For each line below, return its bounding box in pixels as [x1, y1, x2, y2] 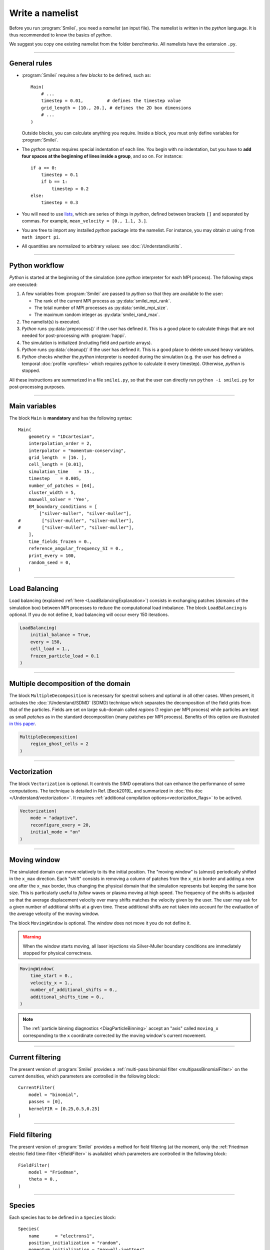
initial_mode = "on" [30, 829, 81, 835]
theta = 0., [28, 1176, 58, 1182]
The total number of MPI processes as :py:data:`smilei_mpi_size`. [34, 304, 168, 310]
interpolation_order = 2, [28, 440, 92, 446]
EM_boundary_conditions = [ [28, 503, 97, 509]
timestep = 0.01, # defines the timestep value [40, 98, 181, 103]
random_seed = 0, [28, 559, 71, 565]
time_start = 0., [30, 973, 73, 978]
